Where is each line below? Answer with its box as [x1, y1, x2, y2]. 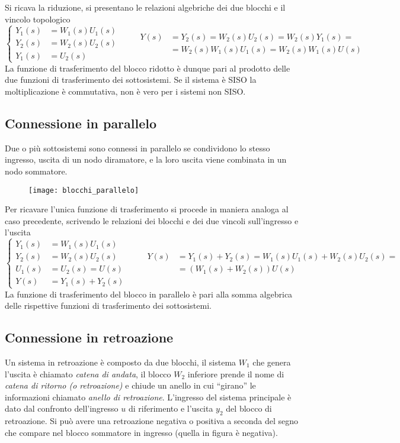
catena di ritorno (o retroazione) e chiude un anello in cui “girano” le [5, 379, 256, 392]
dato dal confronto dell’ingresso [5, 402, 119, 415]
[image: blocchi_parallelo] [28, 186, 139, 195]
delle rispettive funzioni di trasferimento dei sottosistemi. [5, 299, 212, 312]
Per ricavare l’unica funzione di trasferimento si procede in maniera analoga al [5, 203, 289, 215]
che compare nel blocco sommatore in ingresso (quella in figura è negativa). [5, 426, 278, 438]
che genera [252, 355, 291, 368]
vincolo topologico [5, 12, 71, 25]
